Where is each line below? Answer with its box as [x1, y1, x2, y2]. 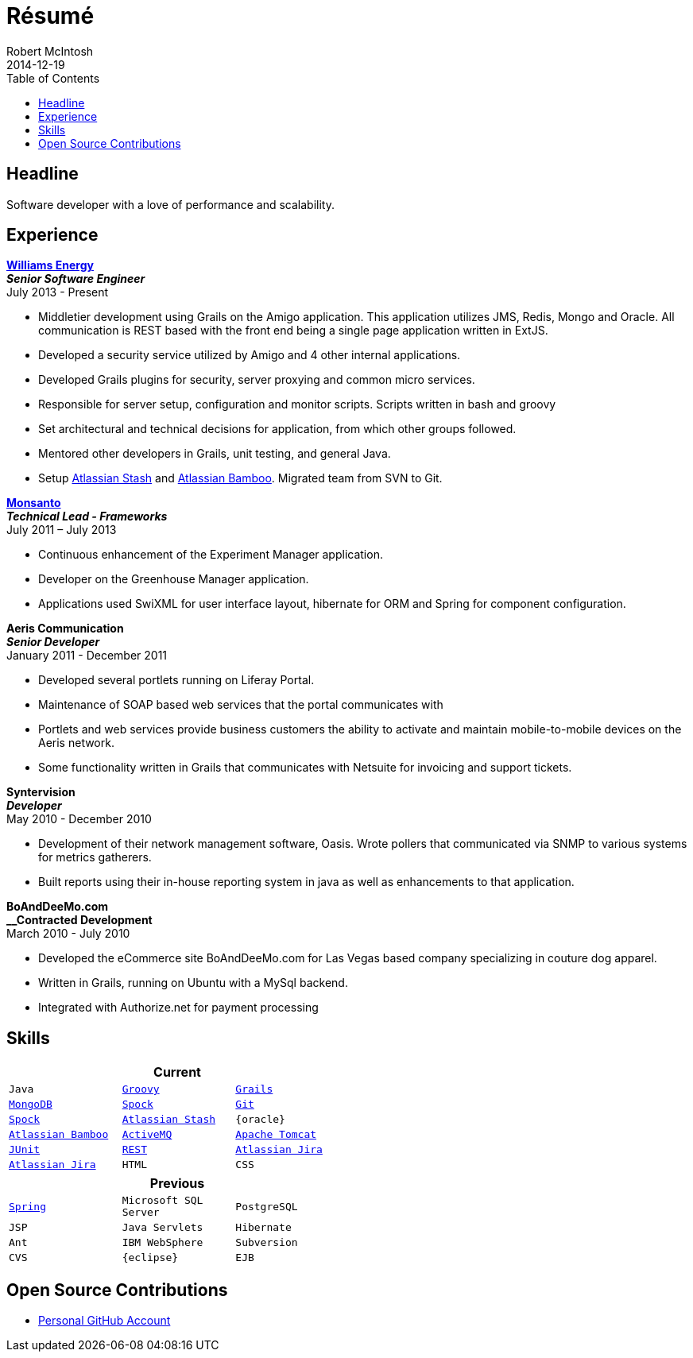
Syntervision [6, 785, 75, 799]
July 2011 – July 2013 [6, 523, 117, 537]
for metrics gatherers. [38, 850, 152, 865]
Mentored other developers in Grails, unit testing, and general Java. [38, 447, 391, 461]
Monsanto [6, 496, 61, 510]
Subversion [235, 1236, 298, 1249]
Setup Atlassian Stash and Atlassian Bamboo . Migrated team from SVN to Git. [38, 471, 443, 486]
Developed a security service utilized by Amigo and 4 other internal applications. [38, 348, 461, 362]
